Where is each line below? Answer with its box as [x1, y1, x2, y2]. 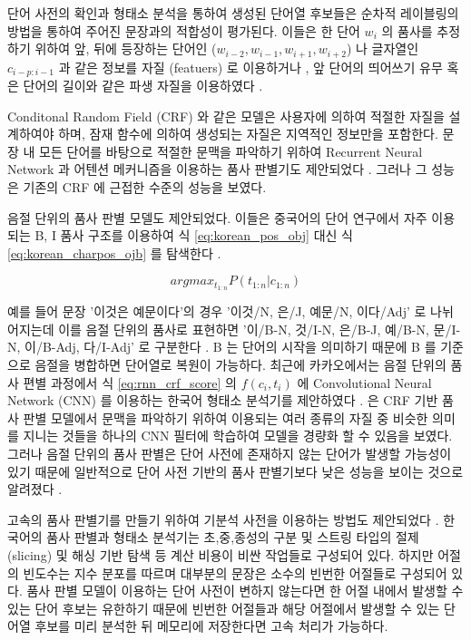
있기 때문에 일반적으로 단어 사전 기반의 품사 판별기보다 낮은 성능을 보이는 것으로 [7, 461, 464, 480]
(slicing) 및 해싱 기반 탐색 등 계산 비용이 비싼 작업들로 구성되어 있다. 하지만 [7, 546, 434, 565]
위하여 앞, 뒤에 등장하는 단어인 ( [34, 39, 217, 58]
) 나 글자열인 [346, 39, 419, 58]
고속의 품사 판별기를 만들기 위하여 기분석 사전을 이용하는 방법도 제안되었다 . [7, 509, 439, 528]
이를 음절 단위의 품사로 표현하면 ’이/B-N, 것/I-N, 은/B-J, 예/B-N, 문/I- [58, 319, 461, 338]
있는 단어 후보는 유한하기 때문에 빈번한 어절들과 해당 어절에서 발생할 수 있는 [7, 598, 440, 617]
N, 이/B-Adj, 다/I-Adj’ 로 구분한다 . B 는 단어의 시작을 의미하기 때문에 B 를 [7, 337, 437, 356]
